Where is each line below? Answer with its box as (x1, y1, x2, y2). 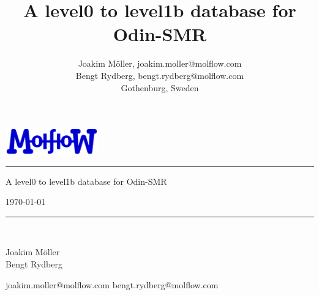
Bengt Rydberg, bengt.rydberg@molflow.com (75, 69, 244, 81)
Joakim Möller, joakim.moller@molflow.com (78, 57, 242, 70)
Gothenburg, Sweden (121, 81, 199, 94)
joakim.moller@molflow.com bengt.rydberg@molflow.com (6, 278, 219, 291)
